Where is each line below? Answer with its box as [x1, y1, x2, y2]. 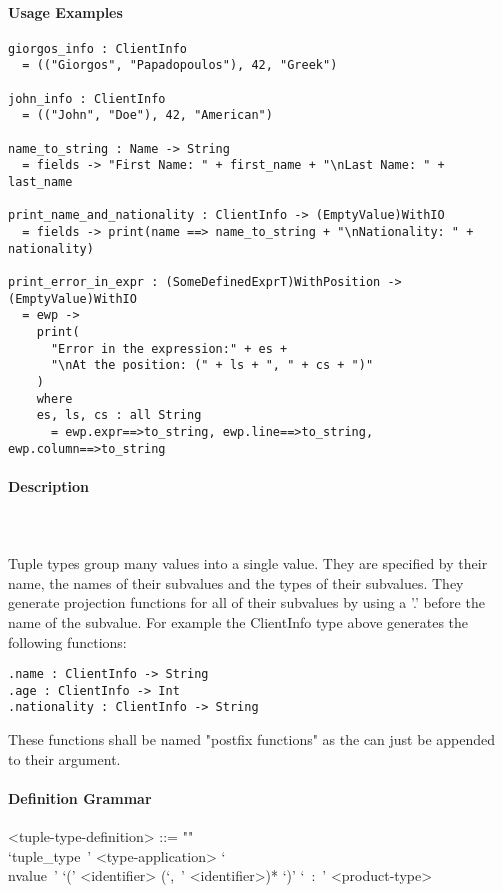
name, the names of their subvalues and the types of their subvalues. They [8, 572, 464, 593]
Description [8, 475, 90, 496]
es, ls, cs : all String [36, 408, 202, 423]
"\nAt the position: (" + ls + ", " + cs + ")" [50, 358, 374, 373]
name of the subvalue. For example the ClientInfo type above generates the [8, 611, 469, 632]
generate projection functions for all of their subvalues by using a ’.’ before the [8, 592, 485, 613]
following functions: [8, 631, 127, 652]
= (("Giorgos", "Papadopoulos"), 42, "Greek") [22, 58, 338, 73]
